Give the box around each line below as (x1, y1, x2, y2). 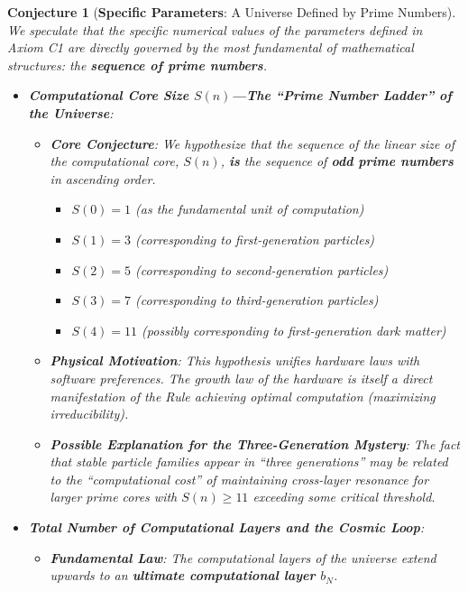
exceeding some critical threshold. (252, 487, 436, 506)
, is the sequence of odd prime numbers (220, 152, 454, 171)
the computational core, (50, 152, 179, 171)
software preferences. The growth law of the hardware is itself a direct (50, 368, 433, 387)
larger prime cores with (50, 487, 178, 506)
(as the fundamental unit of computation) (135, 199, 364, 218)
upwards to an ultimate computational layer (50, 566, 316, 585)
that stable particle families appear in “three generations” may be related (50, 452, 448, 471)
